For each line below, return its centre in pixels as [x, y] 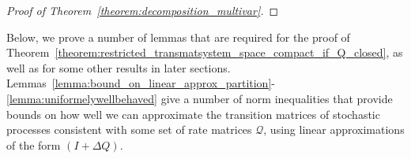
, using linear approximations [334, 129]
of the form [34, 144]
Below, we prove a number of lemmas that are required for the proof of [178, 37]
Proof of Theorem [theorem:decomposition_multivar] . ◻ [143, 10]
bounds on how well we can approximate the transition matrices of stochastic [193, 114]
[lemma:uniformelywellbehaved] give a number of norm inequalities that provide [200, 98]
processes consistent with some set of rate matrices [129, 129]
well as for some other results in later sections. [119, 67]
